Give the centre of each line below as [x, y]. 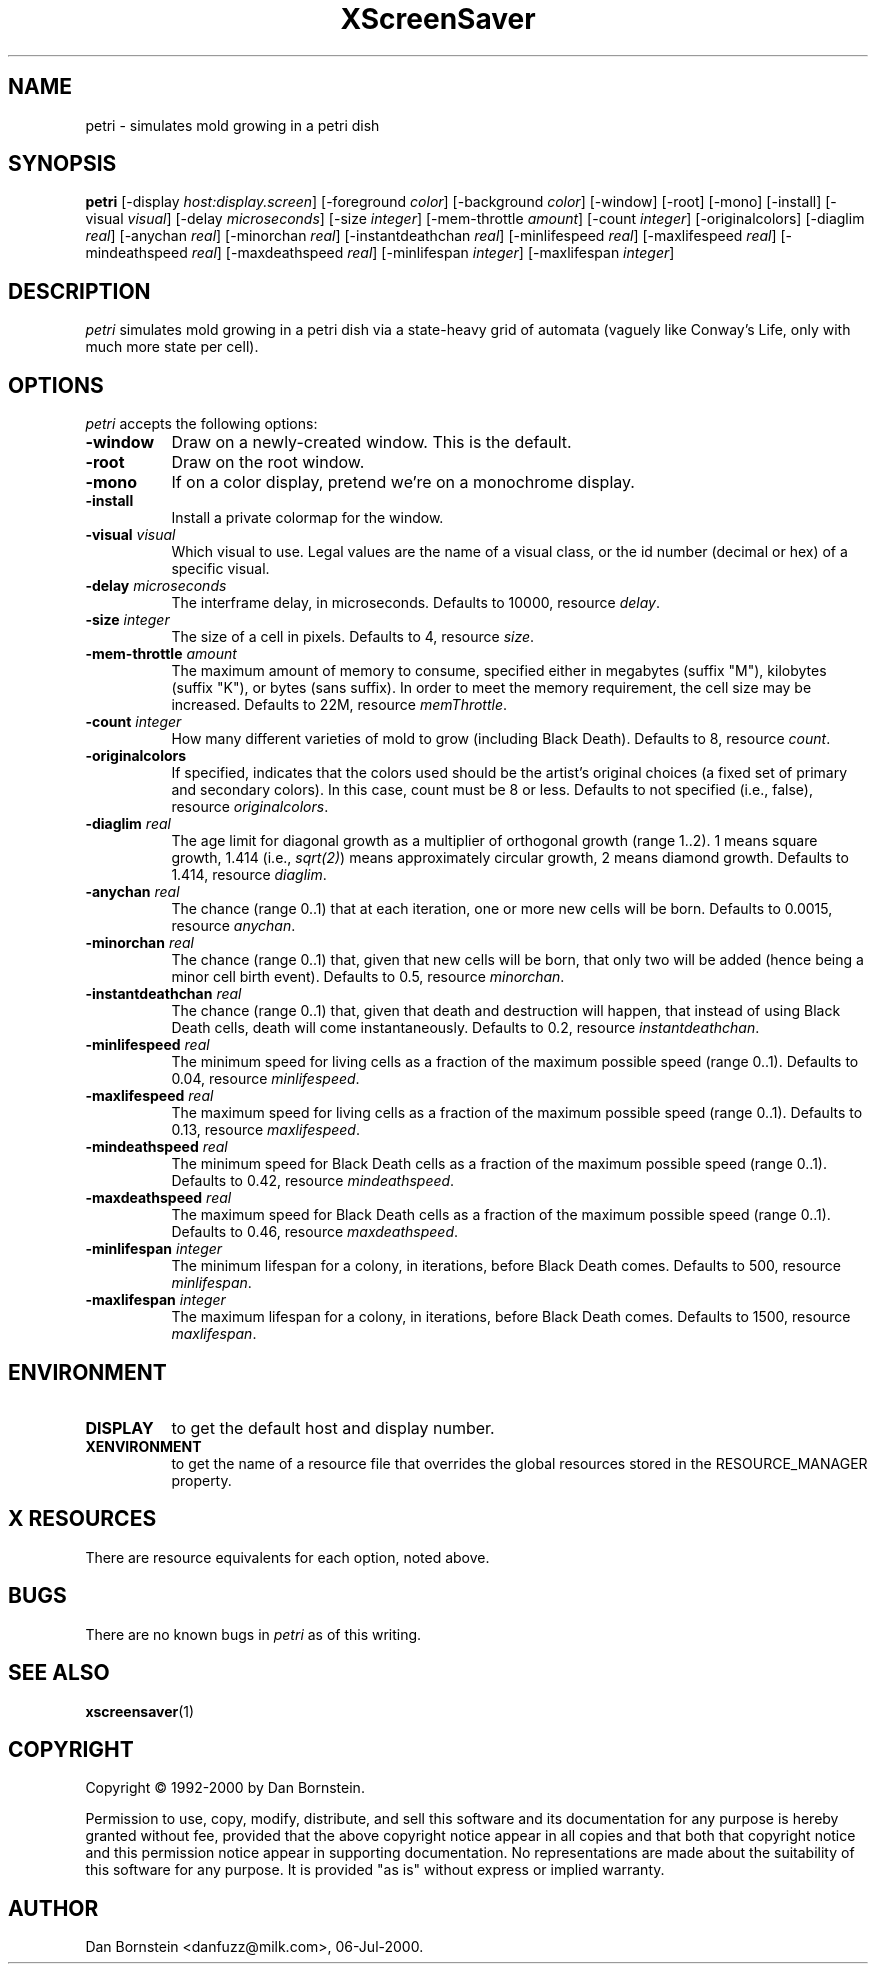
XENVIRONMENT [143, 1446]
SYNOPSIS [62, 164]
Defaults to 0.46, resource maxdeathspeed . [315, 1232]
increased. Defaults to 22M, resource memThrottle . [339, 705]
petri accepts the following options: [201, 424]
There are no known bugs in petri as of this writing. [253, 1634]
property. [201, 1480]
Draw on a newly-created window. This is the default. [371, 442]
